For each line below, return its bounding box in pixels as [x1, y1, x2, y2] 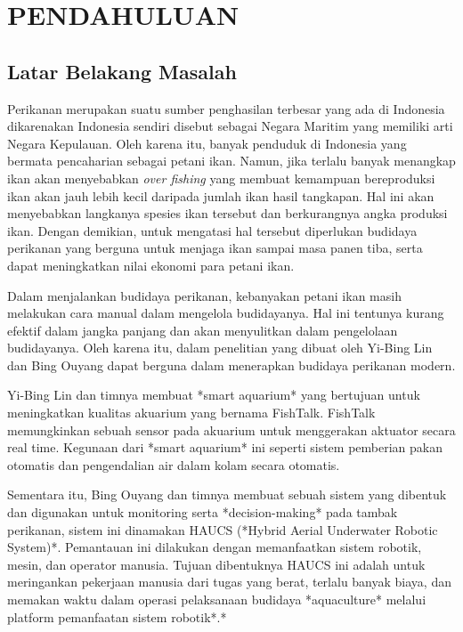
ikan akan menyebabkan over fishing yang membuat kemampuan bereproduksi [7, 168, 435, 187]
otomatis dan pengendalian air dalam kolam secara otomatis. [7, 455, 340, 474]
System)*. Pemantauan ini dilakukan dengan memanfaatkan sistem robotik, [7, 538, 422, 556]
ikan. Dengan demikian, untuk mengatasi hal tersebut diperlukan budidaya [7, 221, 418, 239]
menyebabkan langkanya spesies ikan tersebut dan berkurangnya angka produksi [7, 204, 448, 223]
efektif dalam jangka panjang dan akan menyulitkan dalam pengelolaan [7, 320, 398, 339]
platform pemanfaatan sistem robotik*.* [7, 607, 227, 626]
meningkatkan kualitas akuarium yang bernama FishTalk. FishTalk [7, 403, 376, 422]
